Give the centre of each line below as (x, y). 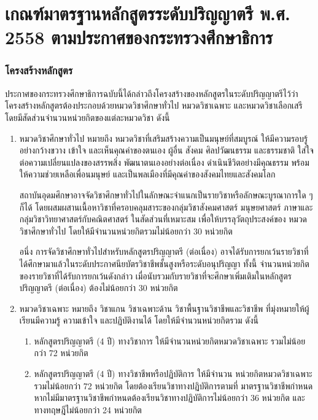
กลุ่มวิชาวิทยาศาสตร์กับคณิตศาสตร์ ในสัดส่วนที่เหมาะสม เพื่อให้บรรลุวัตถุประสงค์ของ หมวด (163, 219)
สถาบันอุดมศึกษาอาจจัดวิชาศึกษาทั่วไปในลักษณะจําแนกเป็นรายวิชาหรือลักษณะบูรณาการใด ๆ (166, 194)
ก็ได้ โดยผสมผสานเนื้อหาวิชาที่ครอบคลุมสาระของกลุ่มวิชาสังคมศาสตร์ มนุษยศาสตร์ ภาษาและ (166, 207)
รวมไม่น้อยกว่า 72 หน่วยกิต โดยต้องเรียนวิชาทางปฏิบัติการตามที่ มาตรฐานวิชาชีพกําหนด (173, 385)
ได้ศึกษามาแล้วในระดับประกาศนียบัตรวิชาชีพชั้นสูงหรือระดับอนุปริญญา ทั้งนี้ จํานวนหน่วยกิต (164, 263)
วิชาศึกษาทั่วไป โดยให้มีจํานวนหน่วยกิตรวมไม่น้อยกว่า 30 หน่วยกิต (126, 231)
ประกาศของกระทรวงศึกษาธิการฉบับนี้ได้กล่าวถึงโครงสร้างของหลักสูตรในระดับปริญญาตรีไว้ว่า (152, 93)
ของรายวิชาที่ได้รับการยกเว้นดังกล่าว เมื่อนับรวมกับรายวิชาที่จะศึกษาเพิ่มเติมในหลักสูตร (155, 275)
